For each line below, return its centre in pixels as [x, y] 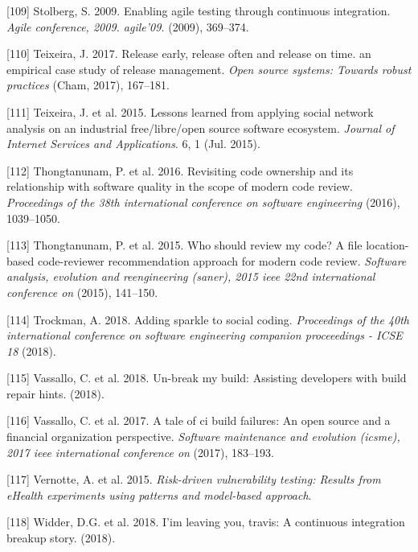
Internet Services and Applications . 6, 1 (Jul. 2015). [133, 144]
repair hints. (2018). [55, 393]
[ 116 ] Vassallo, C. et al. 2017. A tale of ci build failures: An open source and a [199, 420]
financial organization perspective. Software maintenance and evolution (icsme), [203, 437]
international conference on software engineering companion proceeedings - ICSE [205, 335]
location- [387, 245]
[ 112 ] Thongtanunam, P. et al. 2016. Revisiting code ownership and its [180, 170]
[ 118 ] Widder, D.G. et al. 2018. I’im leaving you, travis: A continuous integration [206, 522]
